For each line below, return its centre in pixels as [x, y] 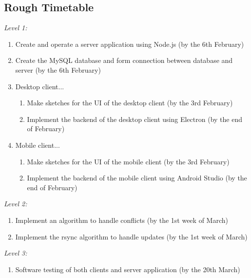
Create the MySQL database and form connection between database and [124, 60]
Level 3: [16, 253]
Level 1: [16, 28]
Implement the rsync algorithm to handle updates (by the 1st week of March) [131, 236]
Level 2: [16, 204]
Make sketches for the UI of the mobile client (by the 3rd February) [128, 161]
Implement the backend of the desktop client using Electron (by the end [135, 119]
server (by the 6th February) [58, 69]
